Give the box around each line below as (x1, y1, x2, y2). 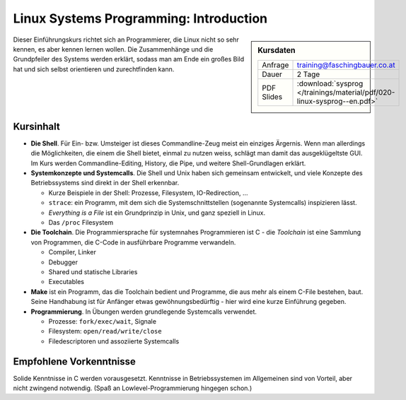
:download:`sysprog (296, 78, 364, 88)
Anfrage (262, 60, 289, 70)
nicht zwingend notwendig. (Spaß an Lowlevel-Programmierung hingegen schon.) (13, 384, 253, 392)
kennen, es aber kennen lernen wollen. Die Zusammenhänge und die (13, 45, 214, 53)
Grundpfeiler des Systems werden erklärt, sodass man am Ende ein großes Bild (13, 55, 245, 64)
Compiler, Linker (48, 248, 97, 257)
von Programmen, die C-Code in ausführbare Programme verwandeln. (30, 237, 236, 247)
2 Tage (296, 69, 320, 79)
